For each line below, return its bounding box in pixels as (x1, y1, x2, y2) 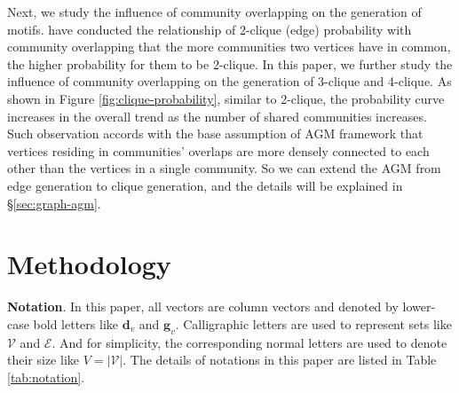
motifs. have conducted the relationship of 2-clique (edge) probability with (7, 20, 412, 38)
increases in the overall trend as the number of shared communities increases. (7, 106, 427, 125)
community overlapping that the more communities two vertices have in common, (7, 37, 451, 56)
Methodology (7, 246, 171, 282)
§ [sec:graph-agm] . (7, 193, 101, 212)
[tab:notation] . (7, 367, 85, 386)
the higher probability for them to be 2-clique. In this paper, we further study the (7, 54, 453, 73)
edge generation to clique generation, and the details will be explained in (7, 176, 403, 194)
